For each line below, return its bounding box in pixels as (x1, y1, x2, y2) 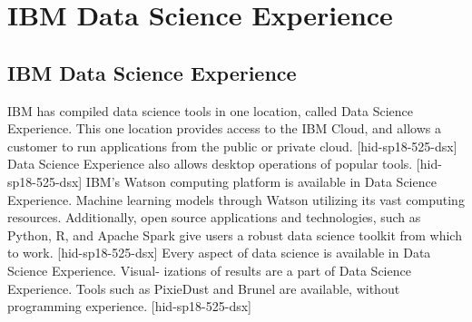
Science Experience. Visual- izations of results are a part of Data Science (7, 260, 411, 279)
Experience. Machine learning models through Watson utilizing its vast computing (7, 190, 465, 209)
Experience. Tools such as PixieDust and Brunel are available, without (7, 278, 400, 298)
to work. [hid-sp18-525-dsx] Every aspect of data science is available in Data (7, 243, 431, 262)
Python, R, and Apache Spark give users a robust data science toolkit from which (7, 225, 462, 244)
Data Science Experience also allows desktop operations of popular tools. (7, 154, 413, 173)
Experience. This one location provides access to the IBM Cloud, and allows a (7, 119, 441, 138)
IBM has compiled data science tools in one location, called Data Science (7, 101, 414, 120)
